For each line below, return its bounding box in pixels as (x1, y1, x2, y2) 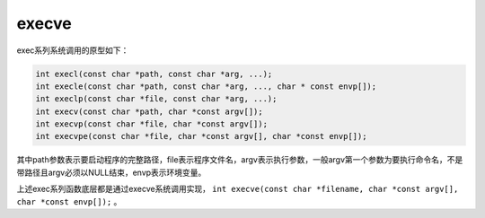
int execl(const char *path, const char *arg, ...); (35, 68, 273, 79)
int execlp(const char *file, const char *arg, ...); (35, 94, 278, 104)
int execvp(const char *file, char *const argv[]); (35, 119, 269, 129)
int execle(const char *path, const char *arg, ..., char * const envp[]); (35, 81, 377, 92)
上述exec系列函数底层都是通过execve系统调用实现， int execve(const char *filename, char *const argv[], (16, 184, 459, 195)
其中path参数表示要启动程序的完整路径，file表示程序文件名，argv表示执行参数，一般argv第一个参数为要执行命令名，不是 (16, 154, 463, 165)
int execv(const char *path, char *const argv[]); (35, 106, 264, 117)
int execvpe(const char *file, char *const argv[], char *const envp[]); (35, 131, 367, 142)
